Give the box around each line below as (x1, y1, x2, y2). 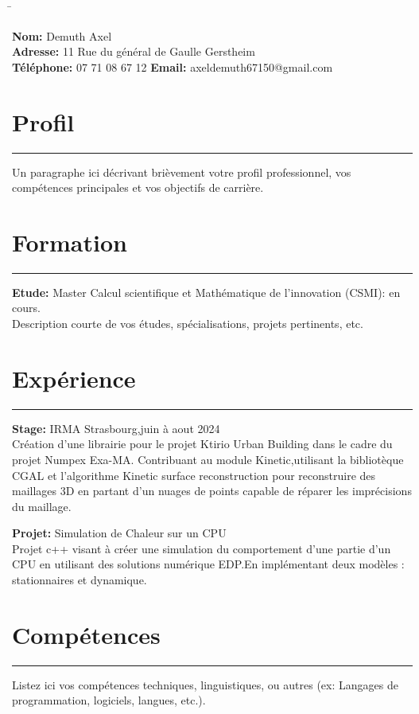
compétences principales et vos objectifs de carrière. (12, 179, 264, 196)
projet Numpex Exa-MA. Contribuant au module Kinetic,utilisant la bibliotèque (12, 451, 404, 467)
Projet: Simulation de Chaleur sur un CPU (12, 525, 227, 541)
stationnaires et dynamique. (12, 572, 147, 588)
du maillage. (12, 497, 72, 514)
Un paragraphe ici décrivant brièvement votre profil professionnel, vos (12, 163, 351, 180)
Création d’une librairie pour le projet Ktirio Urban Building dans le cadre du (12, 435, 393, 452)
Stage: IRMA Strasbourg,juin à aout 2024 (12, 419, 220, 436)
